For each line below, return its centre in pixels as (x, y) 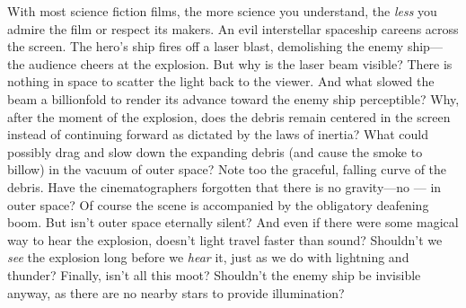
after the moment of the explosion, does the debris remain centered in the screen (229, 116)
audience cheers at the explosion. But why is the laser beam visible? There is (241, 63)
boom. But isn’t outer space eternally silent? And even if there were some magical (233, 222)
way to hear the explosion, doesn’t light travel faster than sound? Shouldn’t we (225, 239)
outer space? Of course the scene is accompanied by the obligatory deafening (218, 204)
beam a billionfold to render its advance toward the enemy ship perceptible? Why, (233, 98)
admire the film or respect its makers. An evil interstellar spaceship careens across (233, 28)
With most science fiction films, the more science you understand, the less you (222, 11)
